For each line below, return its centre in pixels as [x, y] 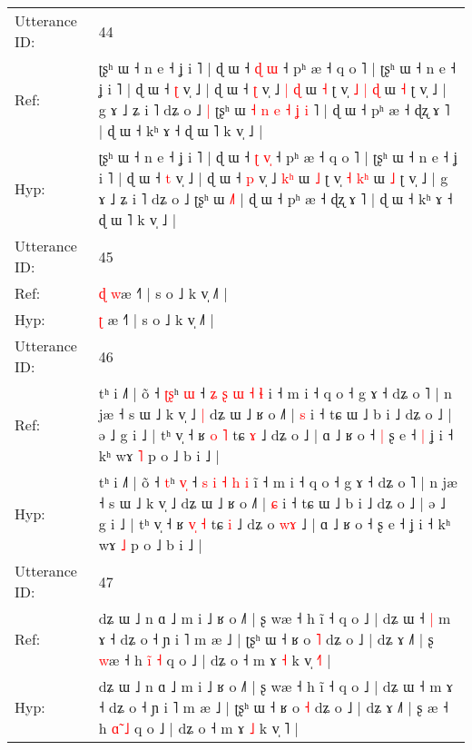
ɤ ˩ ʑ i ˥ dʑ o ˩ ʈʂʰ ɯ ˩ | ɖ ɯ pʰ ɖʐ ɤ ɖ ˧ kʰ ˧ [275, 198]
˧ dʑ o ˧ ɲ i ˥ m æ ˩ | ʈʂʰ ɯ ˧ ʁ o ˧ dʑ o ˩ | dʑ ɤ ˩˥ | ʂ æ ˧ [273, 707]
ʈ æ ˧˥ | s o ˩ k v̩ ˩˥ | [156, 319]
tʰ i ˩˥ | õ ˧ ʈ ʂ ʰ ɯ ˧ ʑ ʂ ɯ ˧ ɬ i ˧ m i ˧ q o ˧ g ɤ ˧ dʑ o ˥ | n [275, 393]
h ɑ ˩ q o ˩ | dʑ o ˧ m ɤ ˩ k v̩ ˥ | [198, 728]
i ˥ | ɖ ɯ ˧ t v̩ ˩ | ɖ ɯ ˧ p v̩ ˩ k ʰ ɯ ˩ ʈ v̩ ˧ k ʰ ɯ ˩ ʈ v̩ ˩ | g [273, 178]
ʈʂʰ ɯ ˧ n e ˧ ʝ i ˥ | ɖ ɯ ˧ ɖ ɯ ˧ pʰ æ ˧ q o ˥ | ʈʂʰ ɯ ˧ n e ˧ [277, 68]
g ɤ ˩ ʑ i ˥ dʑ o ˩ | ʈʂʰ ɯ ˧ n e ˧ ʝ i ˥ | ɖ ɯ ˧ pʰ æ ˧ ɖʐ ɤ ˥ [274, 109]
